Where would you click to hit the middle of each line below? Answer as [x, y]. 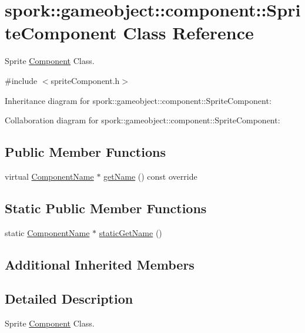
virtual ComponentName [49, 176]
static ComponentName [47, 232]
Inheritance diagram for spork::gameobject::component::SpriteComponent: [138, 100]
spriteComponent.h [85, 80]
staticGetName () [130, 232]
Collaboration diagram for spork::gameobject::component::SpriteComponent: [143, 120]
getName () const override [150, 176]
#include [21, 80]
